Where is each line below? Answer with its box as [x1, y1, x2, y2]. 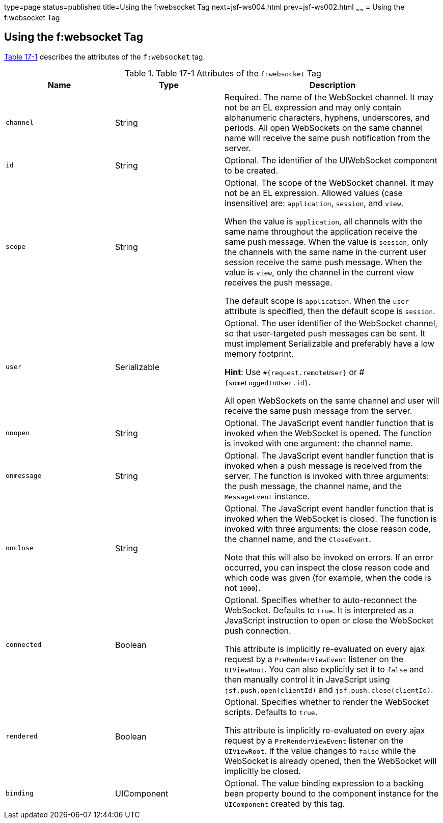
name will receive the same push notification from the [225, 132, 430, 143]
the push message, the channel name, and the [225, 480, 402, 491]
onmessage [6, 472, 42, 480]
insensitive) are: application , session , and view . [225, 197, 404, 208]
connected [6, 641, 42, 649]
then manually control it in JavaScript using [225, 674, 390, 685]
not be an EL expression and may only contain [225, 102, 401, 112]
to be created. [225, 165, 278, 176]
